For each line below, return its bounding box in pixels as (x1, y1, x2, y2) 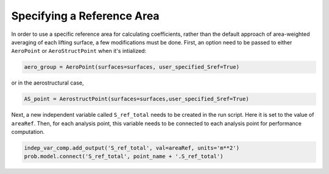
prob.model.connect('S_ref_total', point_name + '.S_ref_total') (24, 153, 224, 160)
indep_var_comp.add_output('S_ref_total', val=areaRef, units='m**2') (24, 145, 240, 151)
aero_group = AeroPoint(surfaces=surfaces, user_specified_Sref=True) (24, 64, 240, 71)
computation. (11, 128, 45, 136)
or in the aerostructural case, (11, 79, 85, 86)
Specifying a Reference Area (11, 9, 160, 23)
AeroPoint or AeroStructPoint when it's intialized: (11, 47, 146, 55)
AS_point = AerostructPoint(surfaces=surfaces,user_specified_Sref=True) (24, 96, 249, 103)
